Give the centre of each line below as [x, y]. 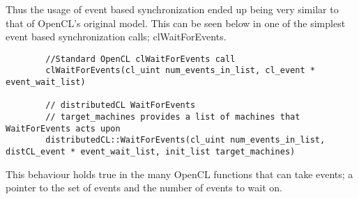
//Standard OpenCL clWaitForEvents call [140, 59]
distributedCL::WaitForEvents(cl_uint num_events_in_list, [185, 140]
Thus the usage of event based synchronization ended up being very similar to [172, 9]
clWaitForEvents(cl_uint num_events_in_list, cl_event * [180, 71]
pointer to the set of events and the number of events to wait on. [144, 188]
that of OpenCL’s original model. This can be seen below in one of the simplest [176, 23]
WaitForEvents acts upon [63, 128]
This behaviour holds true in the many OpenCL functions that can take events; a [179, 174]
